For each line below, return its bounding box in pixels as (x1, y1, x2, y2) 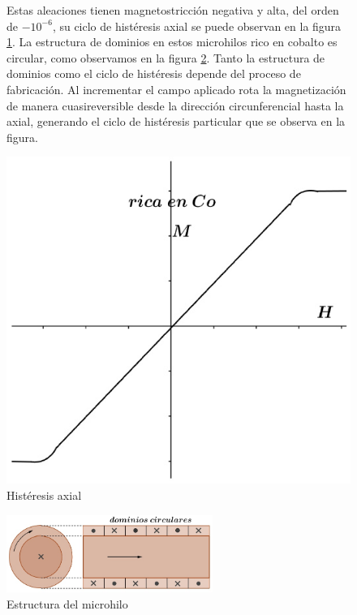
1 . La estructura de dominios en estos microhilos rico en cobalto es (6, 33, 338, 50)
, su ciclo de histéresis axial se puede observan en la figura (52, 17, 342, 34)
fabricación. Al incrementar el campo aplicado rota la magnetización (6, 80, 346, 97)
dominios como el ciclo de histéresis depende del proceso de (6, 65, 301, 82)
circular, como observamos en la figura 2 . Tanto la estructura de (6, 49, 325, 66)
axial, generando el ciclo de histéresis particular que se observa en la (6, 113, 346, 130)
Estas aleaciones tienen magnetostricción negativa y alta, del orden (6, 2, 339, 18)
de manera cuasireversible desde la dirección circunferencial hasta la (6, 97, 344, 114)
